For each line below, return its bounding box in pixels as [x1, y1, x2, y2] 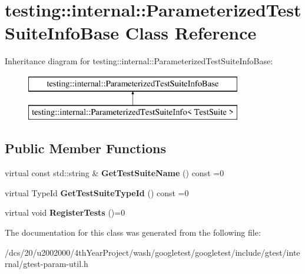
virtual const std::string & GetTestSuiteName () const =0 [5, 167, 224, 179]
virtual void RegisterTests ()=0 [5, 206, 125, 219]
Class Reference [125, 21, 257, 45]
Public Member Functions [5, 139, 166, 157]
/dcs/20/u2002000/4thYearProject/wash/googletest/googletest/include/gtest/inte [5, 246, 300, 258]
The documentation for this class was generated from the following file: [5, 226, 261, 239]
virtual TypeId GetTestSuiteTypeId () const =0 [5, 186, 189, 199]
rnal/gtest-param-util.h [5, 258, 88, 270]
